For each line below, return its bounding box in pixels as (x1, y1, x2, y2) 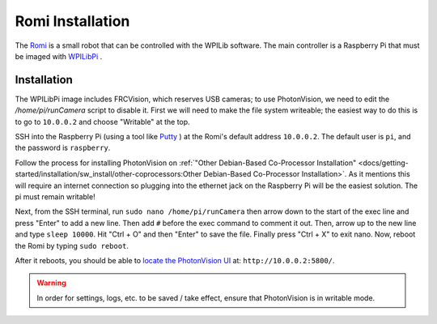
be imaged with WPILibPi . (15, 51, 103, 61)
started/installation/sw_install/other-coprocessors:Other (15, 169, 202, 179)
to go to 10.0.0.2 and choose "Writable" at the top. (15, 117, 190, 126)
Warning (36, 278, 66, 288)
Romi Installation (15, 12, 130, 30)
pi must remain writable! (15, 191, 96, 202)
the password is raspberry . (15, 143, 111, 153)
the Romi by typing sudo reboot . (15, 241, 129, 250)
